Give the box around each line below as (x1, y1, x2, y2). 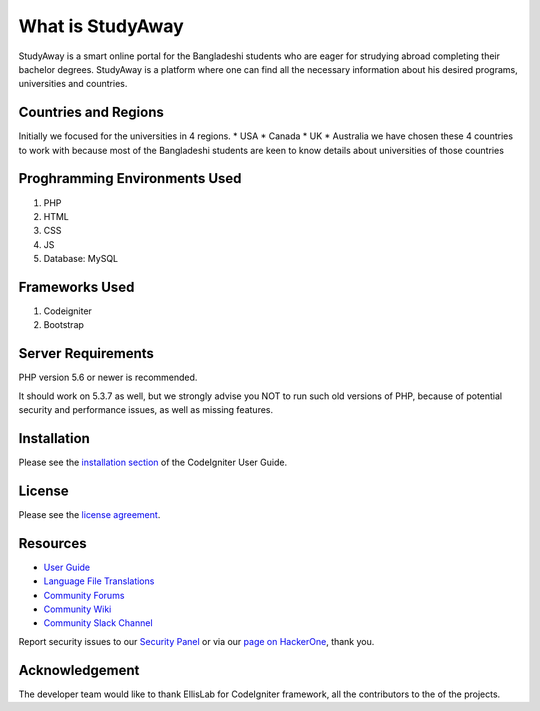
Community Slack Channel (43, 617, 154, 629)
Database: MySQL (43, 253, 119, 265)
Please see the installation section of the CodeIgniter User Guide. (18, 456, 288, 468)
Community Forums (43, 589, 125, 601)
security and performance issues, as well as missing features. (18, 404, 274, 416)
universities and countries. (18, 78, 128, 90)
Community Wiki (43, 603, 112, 615)
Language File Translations (43, 575, 155, 587)
